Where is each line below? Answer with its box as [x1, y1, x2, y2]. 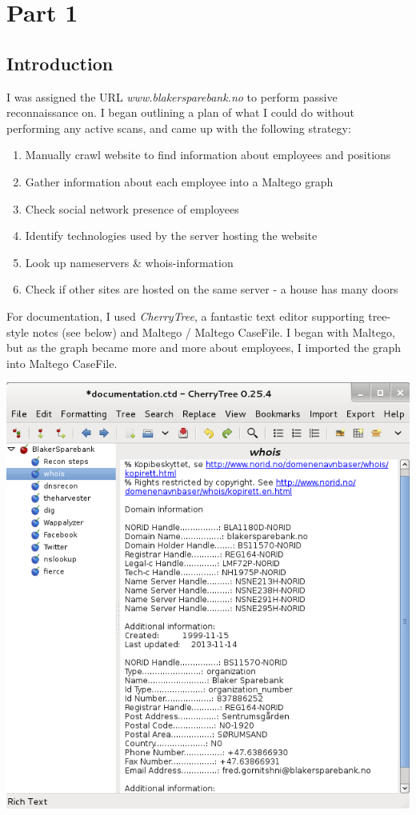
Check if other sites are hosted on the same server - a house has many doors [25, 281, 398, 298]
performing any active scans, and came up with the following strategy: [6, 119, 351, 136]
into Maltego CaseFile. [6, 354, 118, 371]
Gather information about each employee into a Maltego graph [25, 173, 334, 190]
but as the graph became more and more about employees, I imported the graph [6, 339, 402, 356]
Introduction [6, 50, 114, 75]
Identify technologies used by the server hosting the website [25, 227, 318, 244]
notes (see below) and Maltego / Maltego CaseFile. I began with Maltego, [32, 323, 395, 340]
